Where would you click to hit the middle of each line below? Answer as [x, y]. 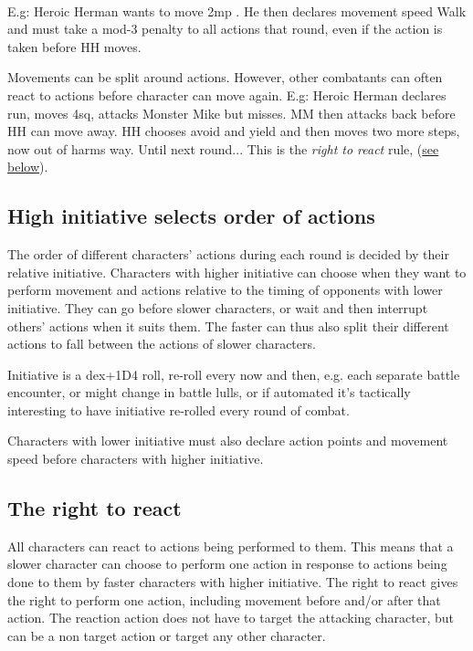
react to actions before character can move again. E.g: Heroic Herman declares [227, 94]
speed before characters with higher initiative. [136, 459]
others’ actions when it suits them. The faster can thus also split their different [228, 325]
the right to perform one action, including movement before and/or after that [224, 599]
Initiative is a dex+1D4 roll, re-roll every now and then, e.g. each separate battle [234, 374]
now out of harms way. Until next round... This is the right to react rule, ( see [223, 148]
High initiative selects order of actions [191, 216]
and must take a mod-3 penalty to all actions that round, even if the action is [225, 29]
